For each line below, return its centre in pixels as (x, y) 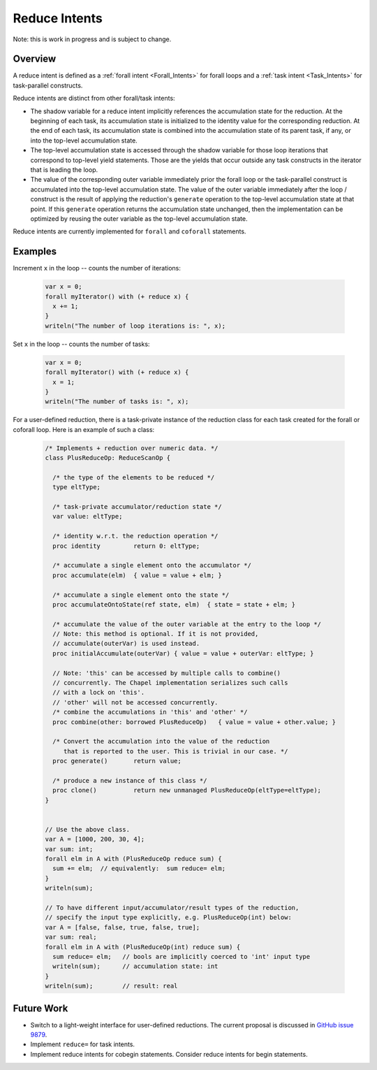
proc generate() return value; (117, 761)
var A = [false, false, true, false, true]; (123, 927)
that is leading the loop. (64, 169)
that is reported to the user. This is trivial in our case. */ (176, 751)
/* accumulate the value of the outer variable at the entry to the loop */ (187, 624)
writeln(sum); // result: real (111, 986)
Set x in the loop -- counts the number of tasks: (81, 344)
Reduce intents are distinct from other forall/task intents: (94, 99)
